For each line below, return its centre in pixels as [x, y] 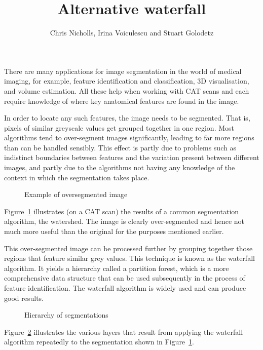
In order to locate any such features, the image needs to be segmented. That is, [127, 118]
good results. [24, 298]
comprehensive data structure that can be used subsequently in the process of [125, 278]
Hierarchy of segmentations [66, 315]
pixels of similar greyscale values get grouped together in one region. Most [119, 127]
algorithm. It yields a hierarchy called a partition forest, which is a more [117, 268]
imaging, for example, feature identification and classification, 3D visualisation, [127, 81]
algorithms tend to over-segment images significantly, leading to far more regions [129, 138]
